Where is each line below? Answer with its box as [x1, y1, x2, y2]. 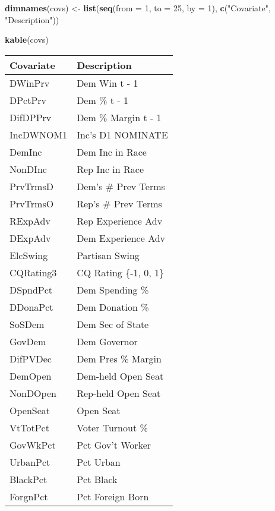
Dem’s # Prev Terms [77, 179, 165, 193]
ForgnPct [10, 489, 48, 503]
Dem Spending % [77, 282, 149, 296]
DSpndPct [10, 282, 53, 296]
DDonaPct [10, 299, 53, 314]
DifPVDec [10, 351, 52, 365]
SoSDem [10, 317, 45, 331]
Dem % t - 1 [77, 93, 128, 107]
